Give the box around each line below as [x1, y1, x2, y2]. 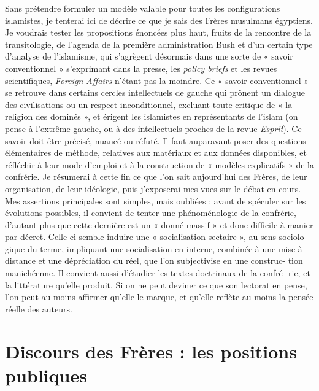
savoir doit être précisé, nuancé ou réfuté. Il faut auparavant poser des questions [5, 134, 306, 147]
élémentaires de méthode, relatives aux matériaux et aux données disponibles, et [5, 146, 307, 159]
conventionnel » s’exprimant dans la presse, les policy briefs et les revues [5, 61, 277, 74]
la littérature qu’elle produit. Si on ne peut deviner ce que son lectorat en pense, [5, 278, 307, 291]
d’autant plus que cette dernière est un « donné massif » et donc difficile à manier [5, 218, 313, 231]
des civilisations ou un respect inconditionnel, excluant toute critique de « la [5, 98, 293, 110]
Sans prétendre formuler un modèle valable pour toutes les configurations [5, 2, 280, 14]
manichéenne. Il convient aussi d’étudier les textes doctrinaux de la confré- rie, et [5, 266, 310, 279]
